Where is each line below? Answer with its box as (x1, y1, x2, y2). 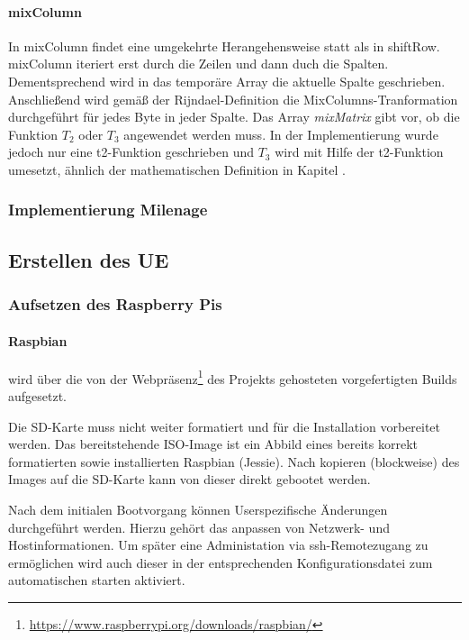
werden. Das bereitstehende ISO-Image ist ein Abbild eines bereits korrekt (8, 434, 418, 453)
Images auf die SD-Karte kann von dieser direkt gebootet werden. (8, 470, 371, 489)
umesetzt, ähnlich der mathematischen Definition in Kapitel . (8, 160, 346, 178)
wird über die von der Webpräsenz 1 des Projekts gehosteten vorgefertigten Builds (8, 366, 457, 388)
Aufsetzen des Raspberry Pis (8, 293, 222, 315)
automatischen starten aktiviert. (8, 571, 185, 590)
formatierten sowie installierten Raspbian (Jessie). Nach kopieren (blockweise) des (8, 452, 460, 471)
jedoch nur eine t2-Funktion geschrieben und (8, 142, 254, 161)
